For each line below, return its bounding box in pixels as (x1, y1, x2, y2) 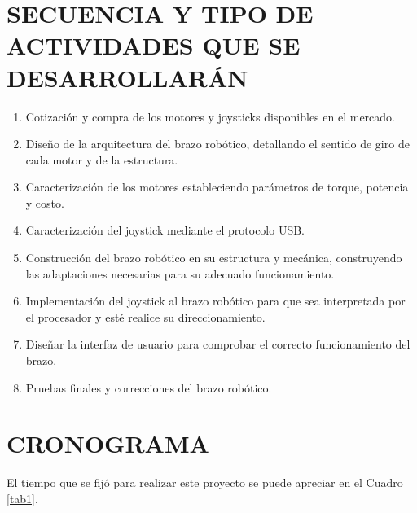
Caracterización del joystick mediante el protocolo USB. (25, 221, 305, 239)
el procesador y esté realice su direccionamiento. (25, 308, 266, 325)
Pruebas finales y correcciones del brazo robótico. (25, 379, 272, 396)
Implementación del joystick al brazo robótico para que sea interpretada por (25, 292, 406, 309)
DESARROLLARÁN (7, 60, 248, 94)
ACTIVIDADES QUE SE (7, 28, 301, 62)
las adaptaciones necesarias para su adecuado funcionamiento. (25, 265, 335, 282)
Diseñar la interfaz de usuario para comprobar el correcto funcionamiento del (25, 335, 410, 353)
